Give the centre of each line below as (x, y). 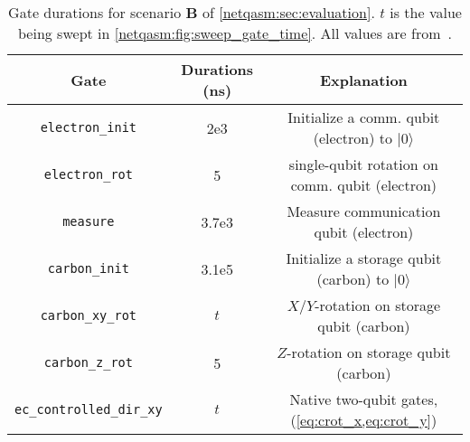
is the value (426, 12)
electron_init (89, 127)
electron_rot (88, 174)
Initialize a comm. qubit (364, 117)
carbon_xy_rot (89, 315)
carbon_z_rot (88, 362)
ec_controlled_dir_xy (89, 409)
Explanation (363, 80)
